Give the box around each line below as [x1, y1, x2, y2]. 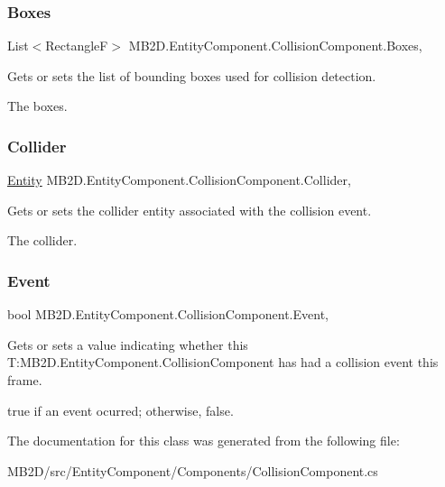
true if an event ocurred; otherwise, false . [7, 400, 234, 419]
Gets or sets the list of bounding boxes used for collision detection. [7, 66, 376, 85]
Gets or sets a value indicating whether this [7, 335, 248, 354]
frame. [7, 371, 42, 389]
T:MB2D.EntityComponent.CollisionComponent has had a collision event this [7, 353, 439, 372]
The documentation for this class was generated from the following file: [7, 431, 400, 450]
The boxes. [7, 96, 68, 115]
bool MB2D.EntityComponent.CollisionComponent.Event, [7, 305, 329, 324]
